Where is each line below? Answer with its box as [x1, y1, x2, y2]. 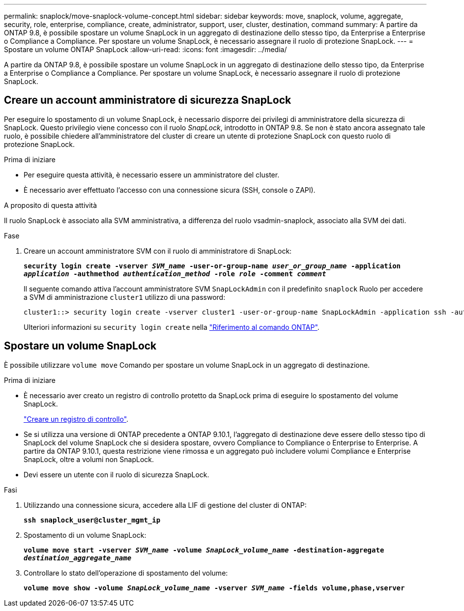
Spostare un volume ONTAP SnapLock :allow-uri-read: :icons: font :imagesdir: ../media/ [4, 45, 287, 54]
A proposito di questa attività [4, 201, 97, 209]
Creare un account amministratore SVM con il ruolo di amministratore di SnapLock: [24, 246, 292, 255]
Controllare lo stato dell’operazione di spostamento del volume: [24, 568, 228, 577]
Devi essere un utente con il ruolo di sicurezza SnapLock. [24, 470, 209, 479]
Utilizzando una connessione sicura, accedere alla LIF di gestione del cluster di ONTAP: [24, 500, 307, 509]
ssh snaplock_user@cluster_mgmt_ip [24, 516, 161, 524]
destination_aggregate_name [24, 553, 132, 562]
